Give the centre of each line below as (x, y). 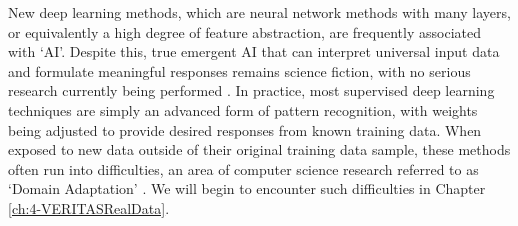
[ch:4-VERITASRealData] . (89, 207)
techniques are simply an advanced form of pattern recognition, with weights (243, 109)
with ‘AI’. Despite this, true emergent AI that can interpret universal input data (254, 51)
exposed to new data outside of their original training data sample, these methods (259, 149)
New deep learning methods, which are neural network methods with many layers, (259, 12)
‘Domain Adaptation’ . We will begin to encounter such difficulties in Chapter (247, 188)
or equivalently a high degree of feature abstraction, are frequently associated (244, 31)
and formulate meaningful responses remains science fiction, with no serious (239, 70)
